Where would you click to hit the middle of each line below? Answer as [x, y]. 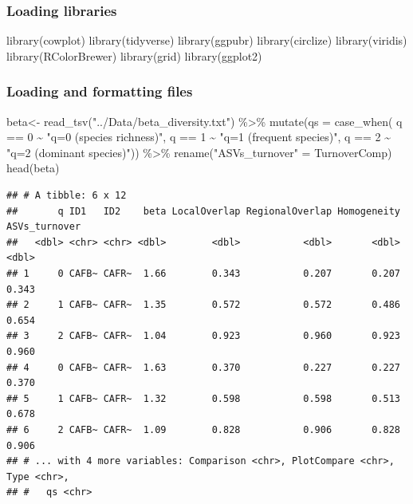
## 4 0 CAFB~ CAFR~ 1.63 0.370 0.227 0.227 [203, 367]
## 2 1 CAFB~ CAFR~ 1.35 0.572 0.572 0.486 [203, 305]
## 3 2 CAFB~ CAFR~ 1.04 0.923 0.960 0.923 [203, 336]
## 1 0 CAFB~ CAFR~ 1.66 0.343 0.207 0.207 [203, 273]
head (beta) [33, 168]
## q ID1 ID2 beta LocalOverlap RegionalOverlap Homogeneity [203, 211]
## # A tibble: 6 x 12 [67, 195]
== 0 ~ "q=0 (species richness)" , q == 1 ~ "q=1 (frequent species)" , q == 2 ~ [199, 137]
